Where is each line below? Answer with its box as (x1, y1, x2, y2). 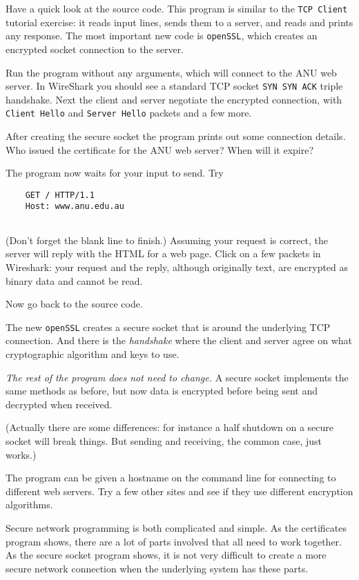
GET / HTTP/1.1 (25, 190, 95, 200)
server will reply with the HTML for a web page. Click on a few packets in (6, 246, 321, 261)
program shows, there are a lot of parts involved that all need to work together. (6, 534, 342, 548)
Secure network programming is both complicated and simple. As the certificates (6, 520, 347, 534)
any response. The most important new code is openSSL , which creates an (6, 28, 318, 43)
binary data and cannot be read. (6, 273, 143, 288)
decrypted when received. (6, 397, 113, 411)
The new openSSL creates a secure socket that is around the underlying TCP (6, 319, 331, 334)
